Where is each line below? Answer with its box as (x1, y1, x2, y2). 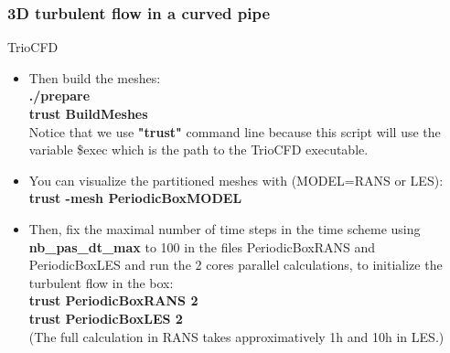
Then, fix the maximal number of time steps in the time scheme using (28, 219, 421, 238)
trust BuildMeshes (28, 104, 148, 123)
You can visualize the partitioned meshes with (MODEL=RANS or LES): (28, 170, 444, 189)
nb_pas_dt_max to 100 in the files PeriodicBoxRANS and (28, 237, 376, 256)
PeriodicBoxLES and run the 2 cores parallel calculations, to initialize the (28, 255, 443, 274)
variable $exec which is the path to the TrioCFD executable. (28, 140, 369, 159)
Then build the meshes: (28, 68, 161, 87)
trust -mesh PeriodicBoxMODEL (28, 188, 242, 208)
